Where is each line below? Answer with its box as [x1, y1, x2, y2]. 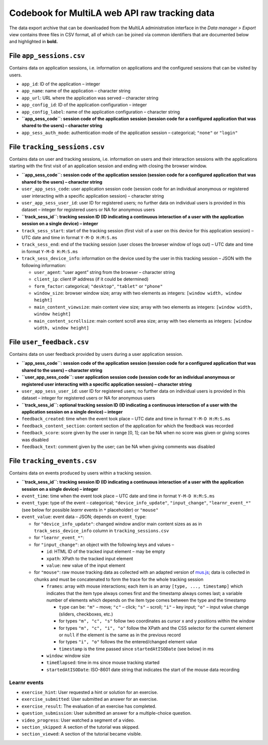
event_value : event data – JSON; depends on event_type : [21, 514, 146, 520]
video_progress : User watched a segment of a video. [21, 717, 135, 723]
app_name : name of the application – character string [21, 88, 131, 94]
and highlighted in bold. [9, 39, 58, 45]
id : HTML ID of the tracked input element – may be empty [46, 548, 165, 554]
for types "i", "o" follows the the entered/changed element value [59, 639, 198, 645]
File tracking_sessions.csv [9, 142, 105, 151]
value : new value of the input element [46, 562, 126, 568]
